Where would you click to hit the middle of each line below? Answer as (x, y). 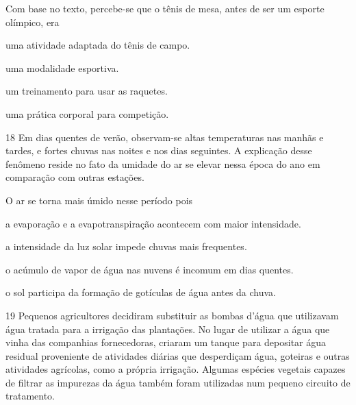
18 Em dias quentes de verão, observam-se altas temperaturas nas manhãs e (165, 137)
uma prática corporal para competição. (87, 113)
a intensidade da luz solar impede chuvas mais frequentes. (126, 246)
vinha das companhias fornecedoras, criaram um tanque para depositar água (166, 342)
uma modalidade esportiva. (62, 67)
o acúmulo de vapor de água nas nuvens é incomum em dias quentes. (150, 269)
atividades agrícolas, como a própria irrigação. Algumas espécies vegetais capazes (176, 369)
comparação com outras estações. (75, 177)
